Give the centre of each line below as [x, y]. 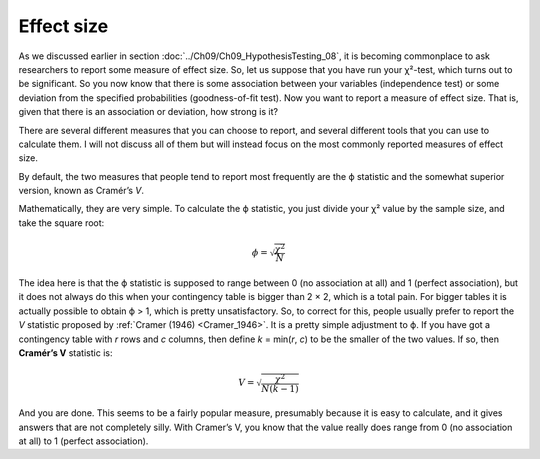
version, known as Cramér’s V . [81, 191]
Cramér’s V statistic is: [65, 353]
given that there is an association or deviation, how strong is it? [148, 112]
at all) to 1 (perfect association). [83, 441]
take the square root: [61, 222]
